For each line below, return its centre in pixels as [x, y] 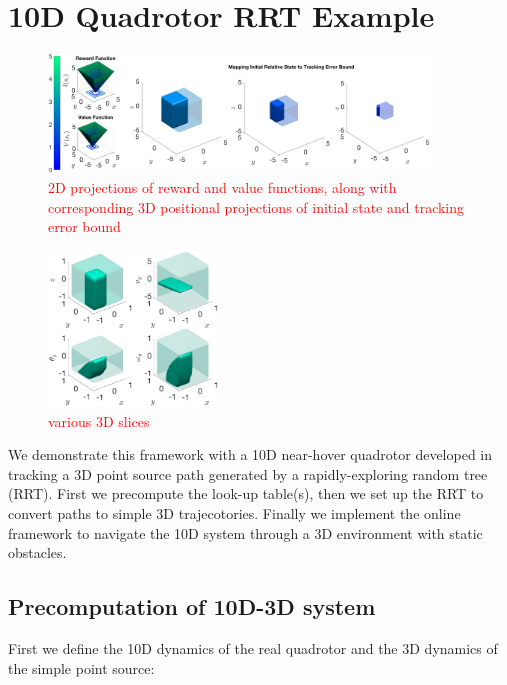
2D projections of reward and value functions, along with [222, 186]
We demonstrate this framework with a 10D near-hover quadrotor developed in [250, 454]
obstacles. [37, 552]
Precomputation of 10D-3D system [192, 606]
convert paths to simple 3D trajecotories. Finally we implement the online [234, 512]
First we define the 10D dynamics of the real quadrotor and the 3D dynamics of [253, 647]
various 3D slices [99, 420]
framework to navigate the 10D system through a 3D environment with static [245, 532]
